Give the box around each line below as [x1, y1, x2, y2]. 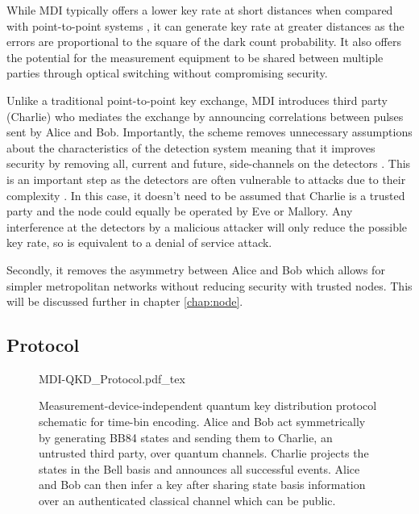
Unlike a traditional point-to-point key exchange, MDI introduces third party [6, 91, 388, 108]
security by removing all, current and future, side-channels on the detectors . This [6, 155, 411, 172]
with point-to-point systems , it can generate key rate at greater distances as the [6, 17, 404, 34]
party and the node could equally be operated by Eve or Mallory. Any [6, 203, 353, 219]
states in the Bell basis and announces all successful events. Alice [39, 460, 360, 477]
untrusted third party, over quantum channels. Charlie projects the [39, 445, 369, 462]
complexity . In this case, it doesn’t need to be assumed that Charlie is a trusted [6, 186, 405, 203]
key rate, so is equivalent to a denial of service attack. [6, 234, 272, 251]
